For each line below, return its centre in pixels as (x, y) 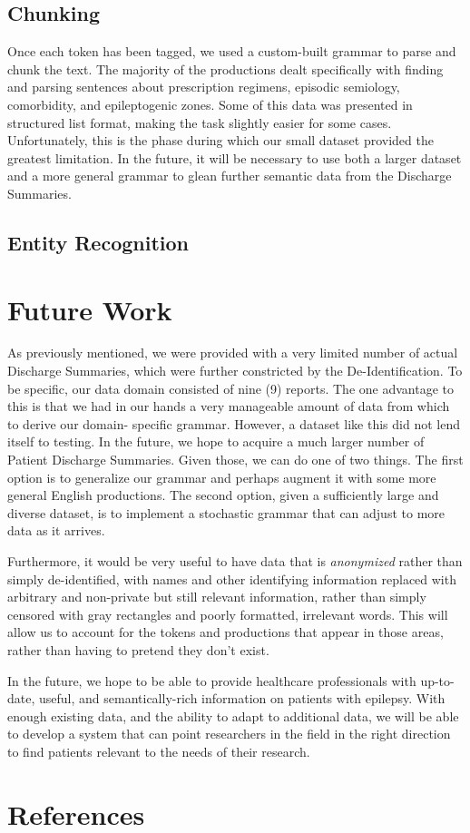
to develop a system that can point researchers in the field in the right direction (229, 734)
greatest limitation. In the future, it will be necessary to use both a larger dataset (235, 157)
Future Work (90, 309)
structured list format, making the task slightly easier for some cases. (200, 122)
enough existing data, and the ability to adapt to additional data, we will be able (233, 715)
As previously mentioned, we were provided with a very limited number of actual (233, 353)
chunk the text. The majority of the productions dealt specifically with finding (225, 69)
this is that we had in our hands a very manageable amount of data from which (229, 406)
